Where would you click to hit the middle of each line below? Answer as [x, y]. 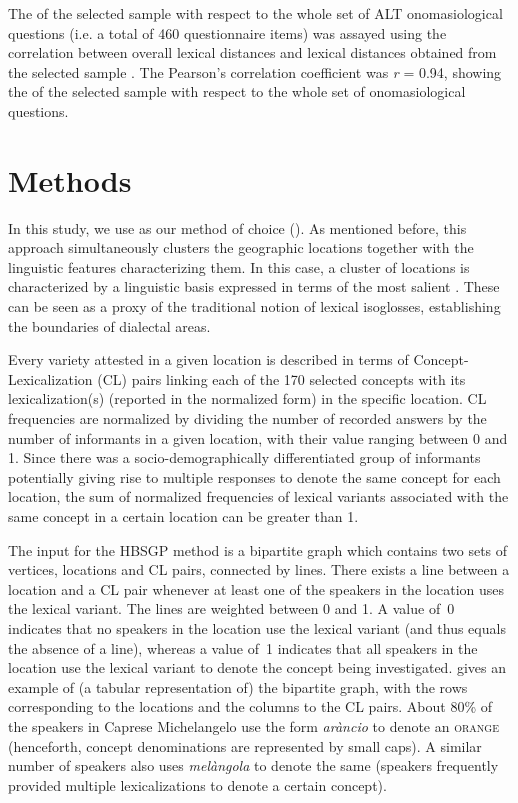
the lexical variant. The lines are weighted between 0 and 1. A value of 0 [231, 608]
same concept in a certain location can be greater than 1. [183, 516]
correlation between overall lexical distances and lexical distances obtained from [252, 52]
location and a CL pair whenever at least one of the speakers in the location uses [256, 588]
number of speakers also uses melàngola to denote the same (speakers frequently [253, 765]
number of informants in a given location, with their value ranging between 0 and [258, 437]
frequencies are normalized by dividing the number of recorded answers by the [247, 418]
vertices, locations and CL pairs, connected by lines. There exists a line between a [259, 569]
